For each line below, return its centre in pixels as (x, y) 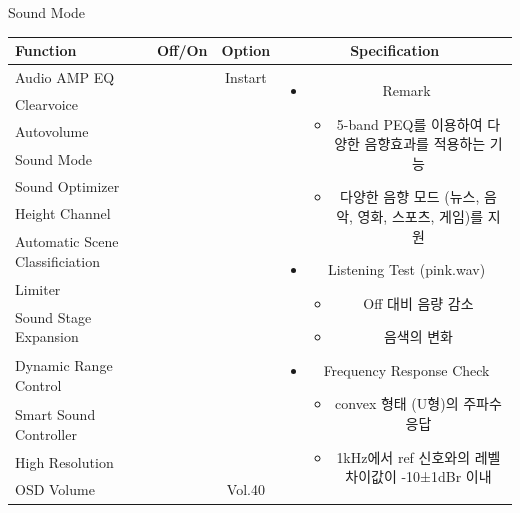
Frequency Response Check (406, 369)
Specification (395, 50)
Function (46, 50)
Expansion (47, 336)
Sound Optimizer (67, 185)
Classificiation (57, 260)
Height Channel (63, 213)
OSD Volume (55, 489)
